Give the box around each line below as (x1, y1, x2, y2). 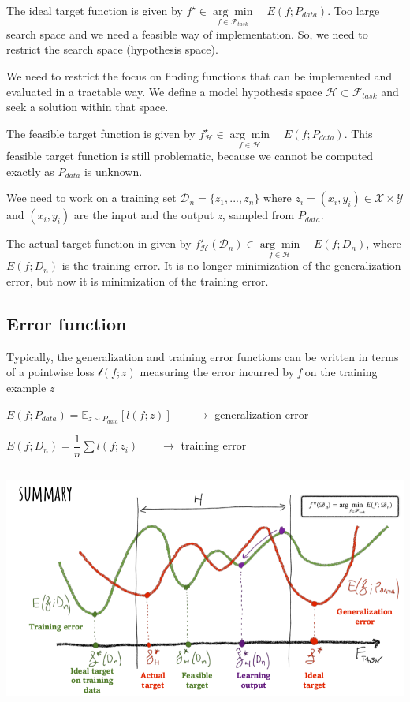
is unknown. (84, 162, 143, 179)
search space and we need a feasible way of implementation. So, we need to (6, 25, 368, 42)
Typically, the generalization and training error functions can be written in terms (6, 348, 399, 364)
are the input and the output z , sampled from (73, 207, 295, 223)
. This (344, 125, 373, 141)
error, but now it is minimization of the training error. (6, 273, 269, 289)
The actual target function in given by (6, 235, 192, 252)
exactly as (6, 162, 54, 179)
